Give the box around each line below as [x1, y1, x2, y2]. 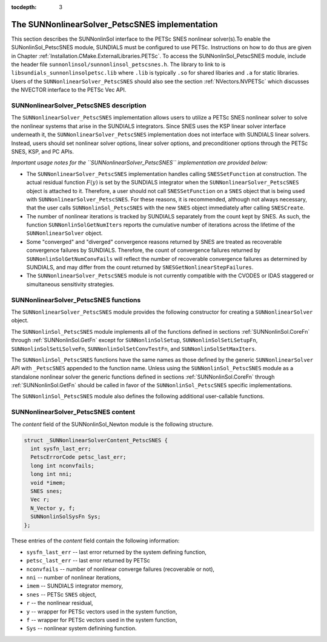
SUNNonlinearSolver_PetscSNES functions [11, 296, 141, 304]
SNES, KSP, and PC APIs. [11, 147, 74, 155]
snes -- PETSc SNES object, [26, 590, 97, 598]
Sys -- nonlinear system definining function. [26, 625, 137, 632]
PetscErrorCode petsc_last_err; [30, 454, 127, 461]
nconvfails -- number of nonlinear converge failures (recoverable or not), [26, 565, 215, 573]
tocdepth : [11, 4, 37, 10]
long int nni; [30, 471, 73, 478]
